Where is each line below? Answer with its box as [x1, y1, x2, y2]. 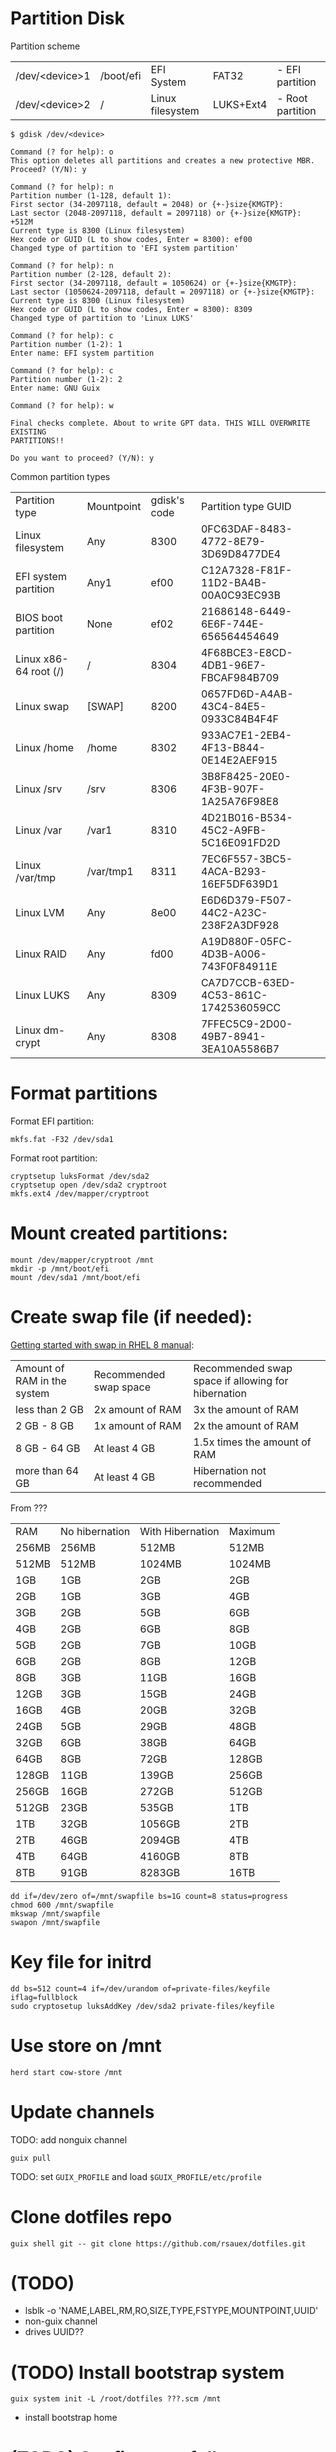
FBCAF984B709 [200, 670, 280, 684]
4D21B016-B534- [200, 810, 293, 824]
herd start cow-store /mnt [10, 2067, 123, 2077]
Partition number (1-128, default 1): [10, 190, 172, 201]
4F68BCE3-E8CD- [200, 645, 293, 659]
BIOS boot [15, 610, 63, 624]
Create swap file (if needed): [10, 1306, 253, 1328]
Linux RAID [15, 947, 68, 961]
